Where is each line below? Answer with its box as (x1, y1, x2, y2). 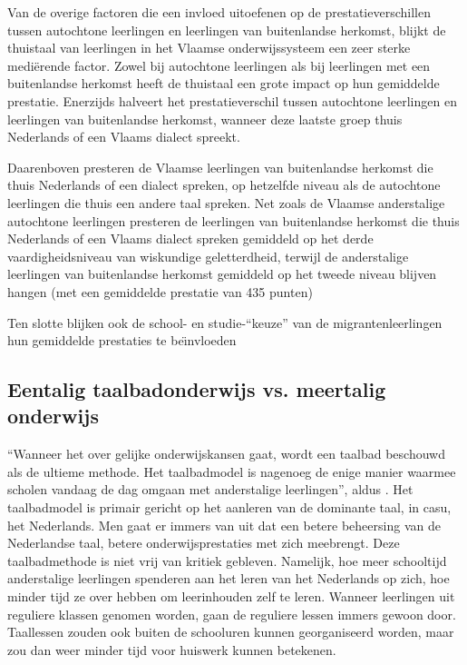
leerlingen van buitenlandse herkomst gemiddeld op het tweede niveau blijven (7, 264, 437, 283)
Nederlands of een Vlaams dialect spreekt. (7, 127, 240, 146)
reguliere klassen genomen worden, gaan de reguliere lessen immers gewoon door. (7, 604, 456, 623)
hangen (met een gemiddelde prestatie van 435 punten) (7, 282, 313, 301)
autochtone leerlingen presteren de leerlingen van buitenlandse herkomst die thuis (7, 211, 460, 230)
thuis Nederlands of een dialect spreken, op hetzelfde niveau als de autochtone (7, 175, 441, 194)
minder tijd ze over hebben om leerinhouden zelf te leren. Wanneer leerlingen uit (7, 587, 455, 606)
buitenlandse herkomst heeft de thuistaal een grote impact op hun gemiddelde (7, 74, 440, 93)
